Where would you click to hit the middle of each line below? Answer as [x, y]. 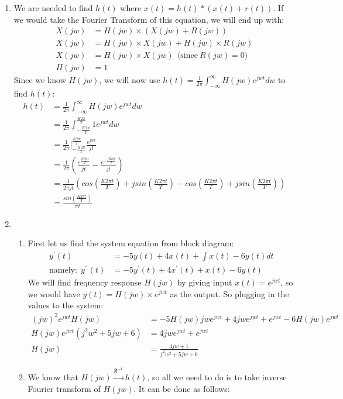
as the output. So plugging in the [229, 293]
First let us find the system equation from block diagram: [131, 243]
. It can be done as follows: [182, 388]
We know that [53, 377]
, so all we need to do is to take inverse [217, 377]
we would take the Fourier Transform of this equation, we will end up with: [149, 19]
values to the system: [66, 305]
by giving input [205, 282]
